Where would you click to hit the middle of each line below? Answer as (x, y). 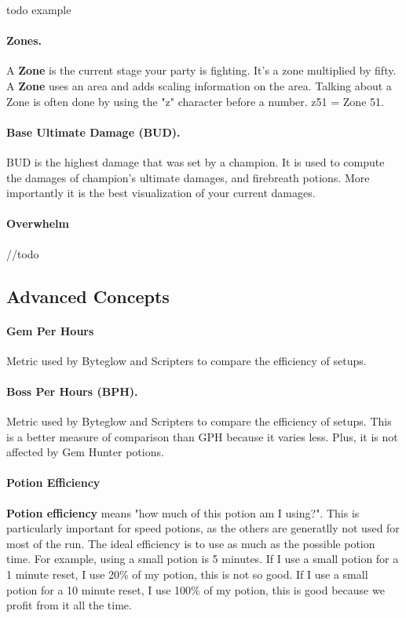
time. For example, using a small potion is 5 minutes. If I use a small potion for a (203, 559)
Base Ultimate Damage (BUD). (93, 132)
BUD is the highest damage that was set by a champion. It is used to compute (196, 161)
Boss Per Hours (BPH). (72, 391)
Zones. (24, 40)
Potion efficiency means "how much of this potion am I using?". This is (183, 512)
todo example (39, 9)
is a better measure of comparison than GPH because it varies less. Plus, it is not (202, 436)
